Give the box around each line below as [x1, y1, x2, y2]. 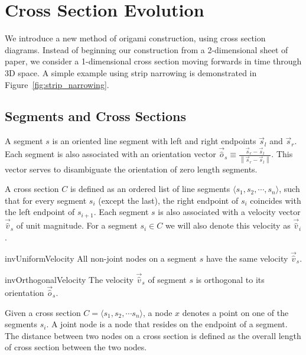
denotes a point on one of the [182, 306, 289, 318]
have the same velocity [206, 252, 288, 264]
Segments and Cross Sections [5, 107, 186, 125]
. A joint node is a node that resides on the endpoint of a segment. [46, 318, 288, 330]
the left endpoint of [5, 206, 75, 218]
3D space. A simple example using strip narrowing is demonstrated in [5, 66, 257, 79]
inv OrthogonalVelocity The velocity [5, 273, 134, 285]
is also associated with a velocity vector [158, 206, 301, 218]
